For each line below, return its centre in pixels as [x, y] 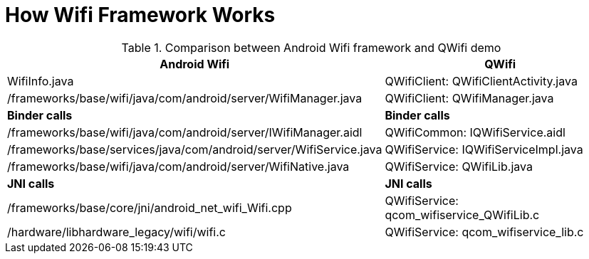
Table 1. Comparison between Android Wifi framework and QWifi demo [311, 47]
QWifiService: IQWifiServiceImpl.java [484, 149]
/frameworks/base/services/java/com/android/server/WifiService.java [195, 149]
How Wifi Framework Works [140, 15]
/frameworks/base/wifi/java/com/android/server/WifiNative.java [178, 166]
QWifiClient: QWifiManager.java [469, 98]
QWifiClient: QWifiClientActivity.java [481, 81]
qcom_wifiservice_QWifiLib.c [462, 215]
